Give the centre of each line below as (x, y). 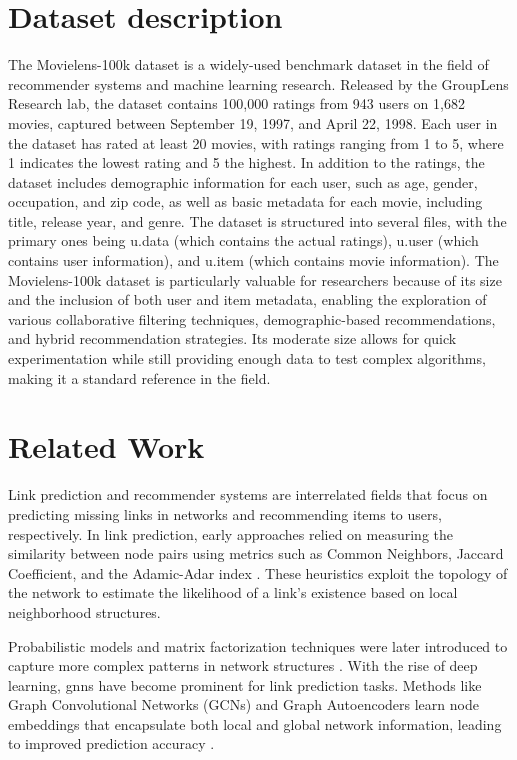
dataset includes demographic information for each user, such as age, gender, (243, 181)
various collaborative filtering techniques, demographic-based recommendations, (252, 318)
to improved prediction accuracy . (111, 743)
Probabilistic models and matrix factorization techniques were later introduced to (258, 645)
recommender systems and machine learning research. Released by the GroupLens (258, 83)
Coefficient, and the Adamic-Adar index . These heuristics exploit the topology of (258, 572)
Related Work (106, 446)
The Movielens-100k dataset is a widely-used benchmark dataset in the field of (248, 64)
